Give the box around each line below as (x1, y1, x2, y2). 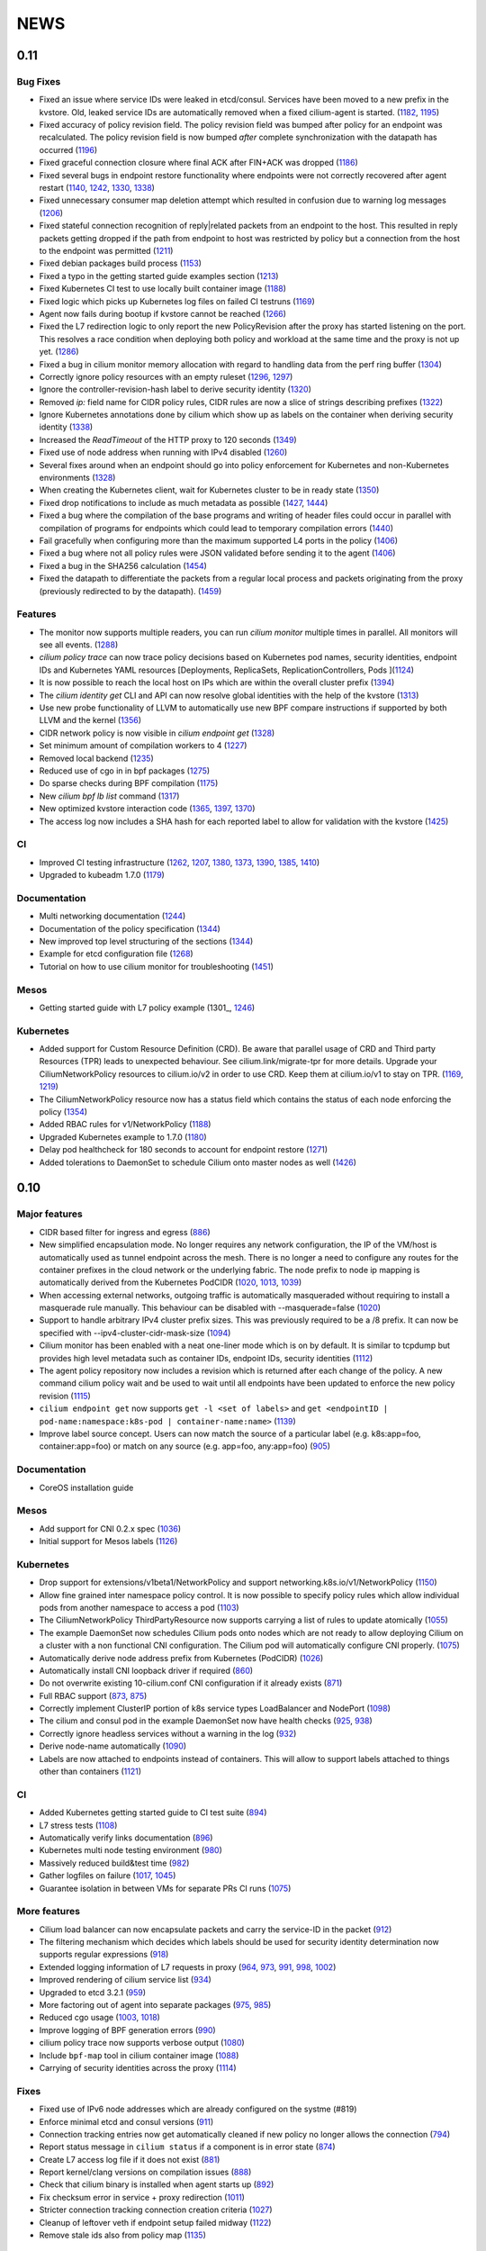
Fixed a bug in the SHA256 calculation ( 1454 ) (39, 560, 207, 571)
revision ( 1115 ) (39, 1390, 92, 1401)
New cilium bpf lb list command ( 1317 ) (39, 791, 180, 801)
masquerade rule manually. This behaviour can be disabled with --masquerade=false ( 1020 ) (39, 1302, 382, 1314)
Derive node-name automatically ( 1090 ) (39, 1740, 187, 1751)
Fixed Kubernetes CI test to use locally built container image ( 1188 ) (39, 284, 287, 294)
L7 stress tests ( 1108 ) (39, 1820, 118, 1831)
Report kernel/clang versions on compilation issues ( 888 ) (39, 2166, 252, 2178)
